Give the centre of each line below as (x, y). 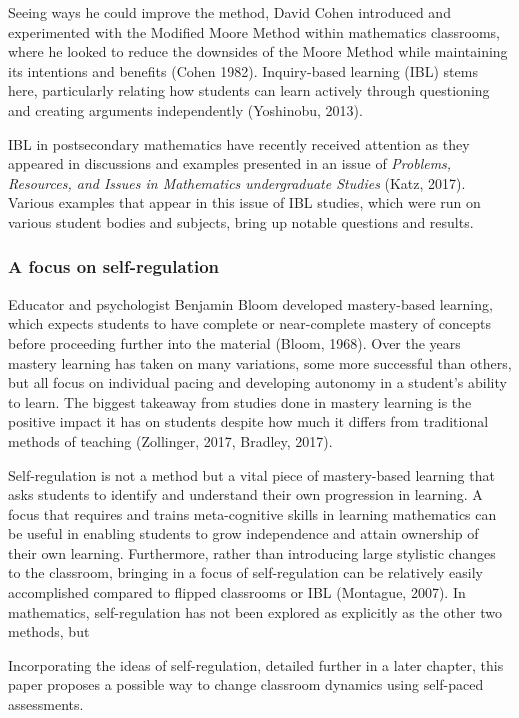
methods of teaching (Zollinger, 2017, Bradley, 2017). (170, 440)
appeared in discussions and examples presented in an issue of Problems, (230, 163)
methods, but (49, 631)
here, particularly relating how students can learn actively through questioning (249, 90)
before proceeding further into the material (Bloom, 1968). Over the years (234, 342)
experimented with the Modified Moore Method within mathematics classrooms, (254, 31)
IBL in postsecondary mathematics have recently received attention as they (239, 143)
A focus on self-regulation (114, 266)
